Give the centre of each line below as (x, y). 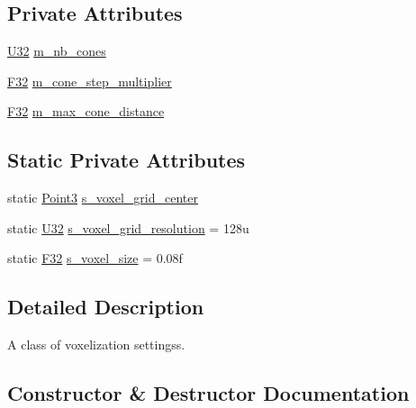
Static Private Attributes (127, 160)
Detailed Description (106, 307)
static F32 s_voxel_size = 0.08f (95, 258)
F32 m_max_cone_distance (86, 111)
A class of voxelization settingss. (96, 345)
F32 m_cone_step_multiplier (90, 81)
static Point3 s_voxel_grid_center (103, 198)
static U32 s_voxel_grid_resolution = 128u (128, 227)
